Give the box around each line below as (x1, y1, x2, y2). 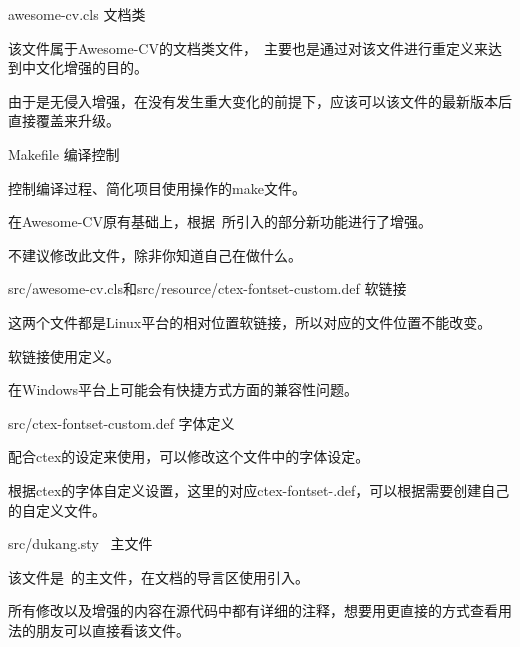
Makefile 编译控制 (8, 143, 120, 164)
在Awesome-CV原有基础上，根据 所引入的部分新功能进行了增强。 (8, 211, 432, 232)
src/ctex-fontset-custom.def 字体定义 (8, 412, 235, 433)
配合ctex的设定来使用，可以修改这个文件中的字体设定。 (8, 446, 370, 467)
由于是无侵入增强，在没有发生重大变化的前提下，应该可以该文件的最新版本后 (8, 90, 512, 111)
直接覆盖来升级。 (8, 110, 120, 131)
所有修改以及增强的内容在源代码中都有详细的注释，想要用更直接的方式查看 (8, 600, 498, 621)
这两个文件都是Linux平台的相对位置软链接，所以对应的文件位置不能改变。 (8, 311, 492, 332)
